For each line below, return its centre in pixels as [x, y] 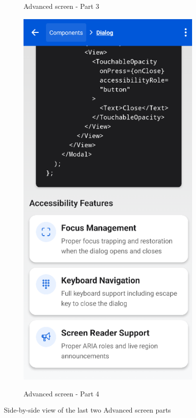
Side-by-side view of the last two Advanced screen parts [87, 410]
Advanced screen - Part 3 [61, 6]
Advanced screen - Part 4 [61, 393]
